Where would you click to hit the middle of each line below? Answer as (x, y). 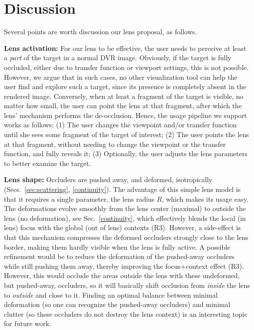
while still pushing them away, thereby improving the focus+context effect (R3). (124, 266)
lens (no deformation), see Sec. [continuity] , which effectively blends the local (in (125, 218)
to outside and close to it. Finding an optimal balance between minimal (111, 295)
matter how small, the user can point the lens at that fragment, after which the (123, 106)
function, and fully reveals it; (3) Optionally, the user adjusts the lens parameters (126, 153)
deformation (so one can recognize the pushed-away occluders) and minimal (117, 304)
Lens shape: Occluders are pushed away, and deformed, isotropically (108, 179)
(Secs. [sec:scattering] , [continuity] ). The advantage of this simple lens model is (122, 189)
